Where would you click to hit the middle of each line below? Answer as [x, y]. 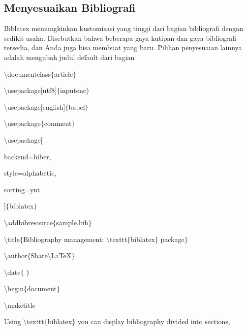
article [64, 74]
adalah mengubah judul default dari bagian [69, 57]
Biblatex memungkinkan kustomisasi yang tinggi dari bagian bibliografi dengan [123, 28]
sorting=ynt [22, 189]
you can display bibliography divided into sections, [154, 321]
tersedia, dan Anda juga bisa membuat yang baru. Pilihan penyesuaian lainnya [123, 47]
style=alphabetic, [30, 173]
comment [58, 123]
